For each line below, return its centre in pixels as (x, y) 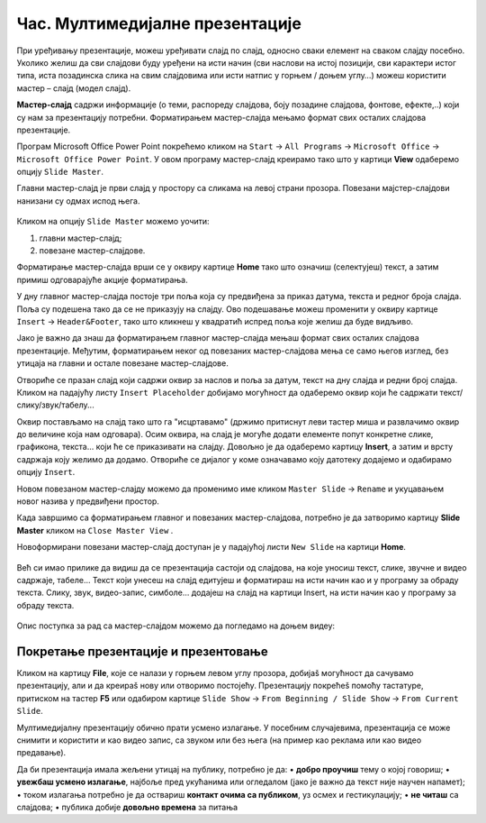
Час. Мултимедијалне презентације (159, 23)
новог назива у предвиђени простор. (88, 501)
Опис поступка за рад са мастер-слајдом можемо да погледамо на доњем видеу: (176, 626)
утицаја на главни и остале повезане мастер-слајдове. (122, 363)
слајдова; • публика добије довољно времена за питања (127, 807)
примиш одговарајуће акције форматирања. (102, 279)
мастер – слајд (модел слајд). (74, 88)
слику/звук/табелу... (55, 405)
